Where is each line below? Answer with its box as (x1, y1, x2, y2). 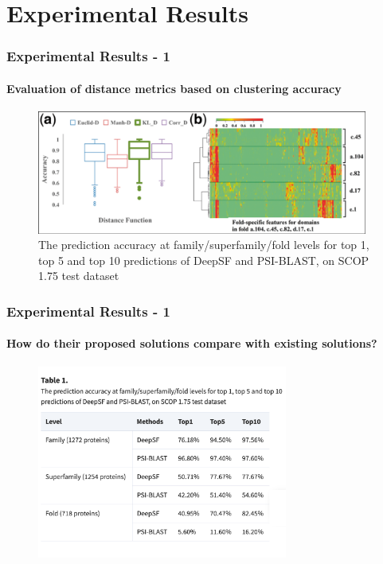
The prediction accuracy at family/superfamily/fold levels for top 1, (38, 236, 369, 253)
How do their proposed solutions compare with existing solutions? (6, 335, 377, 352)
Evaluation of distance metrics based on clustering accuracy (6, 80, 342, 96)
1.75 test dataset (38, 267, 119, 284)
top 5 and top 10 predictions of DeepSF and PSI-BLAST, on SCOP (38, 251, 369, 268)
